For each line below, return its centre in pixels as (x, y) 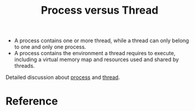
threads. (24, 66)
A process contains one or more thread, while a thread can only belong (101, 41)
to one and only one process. (50, 47)
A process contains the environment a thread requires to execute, (95, 53)
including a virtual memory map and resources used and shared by (97, 59)
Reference (32, 101)
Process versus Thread (100, 10)
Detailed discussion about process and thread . (63, 77)
